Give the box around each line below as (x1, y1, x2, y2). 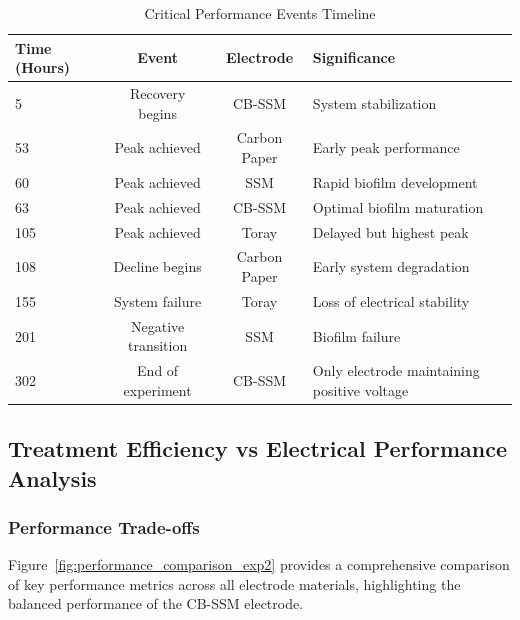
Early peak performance (312, 137, 460, 158)
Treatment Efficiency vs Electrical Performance (8, 433, 507, 464)
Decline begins (113, 256, 202, 277)
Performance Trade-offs (8, 514, 200, 539)
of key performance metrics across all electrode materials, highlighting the (8, 573, 461, 594)
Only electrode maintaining (312, 360, 480, 381)
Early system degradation (312, 256, 470, 277)
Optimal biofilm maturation (312, 196, 484, 217)
